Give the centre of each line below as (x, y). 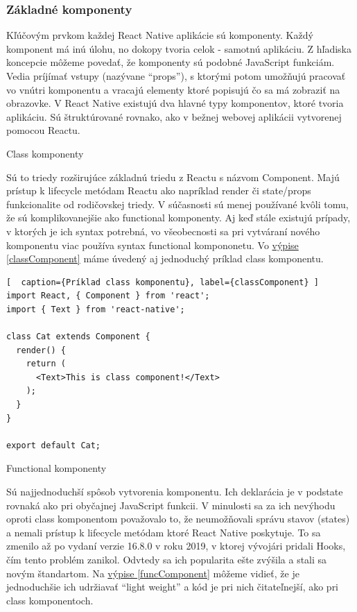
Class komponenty (45, 153)
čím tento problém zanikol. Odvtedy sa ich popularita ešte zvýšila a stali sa (167, 559)
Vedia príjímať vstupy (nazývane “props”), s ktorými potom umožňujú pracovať (176, 76)
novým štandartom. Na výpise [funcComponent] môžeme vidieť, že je (153, 573)
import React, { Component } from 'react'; (108, 296)
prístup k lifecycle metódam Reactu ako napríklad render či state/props (159, 190)
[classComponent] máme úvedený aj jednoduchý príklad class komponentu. (165, 258)
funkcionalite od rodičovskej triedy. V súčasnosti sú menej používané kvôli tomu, (177, 204)
